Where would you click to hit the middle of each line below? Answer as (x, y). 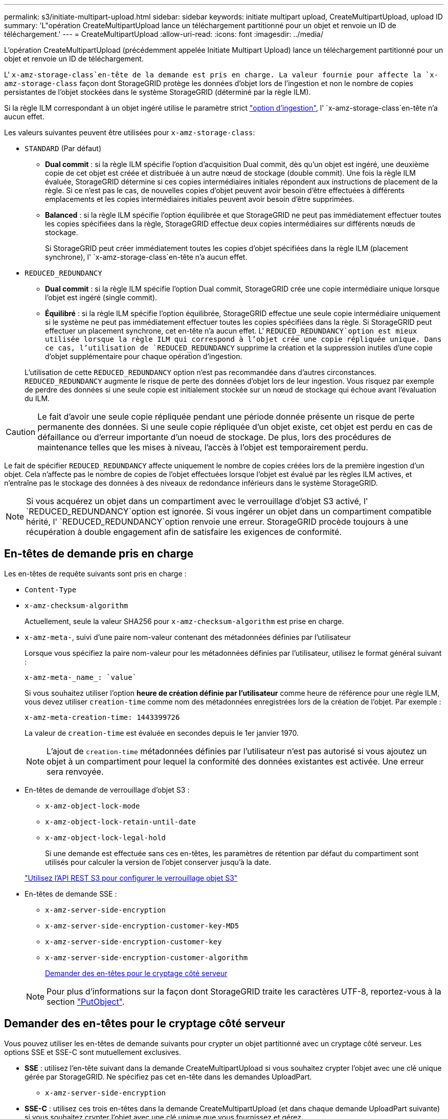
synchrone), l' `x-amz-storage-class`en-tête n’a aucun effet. (146, 257)
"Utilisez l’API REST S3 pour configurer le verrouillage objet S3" (131, 878)
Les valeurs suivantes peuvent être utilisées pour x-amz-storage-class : (130, 132)
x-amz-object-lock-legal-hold (106, 837)
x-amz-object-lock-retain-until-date (121, 822)
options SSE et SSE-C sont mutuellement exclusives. (93, 1052)
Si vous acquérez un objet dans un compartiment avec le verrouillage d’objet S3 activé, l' (197, 501)
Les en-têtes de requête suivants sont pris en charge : (95, 573)
